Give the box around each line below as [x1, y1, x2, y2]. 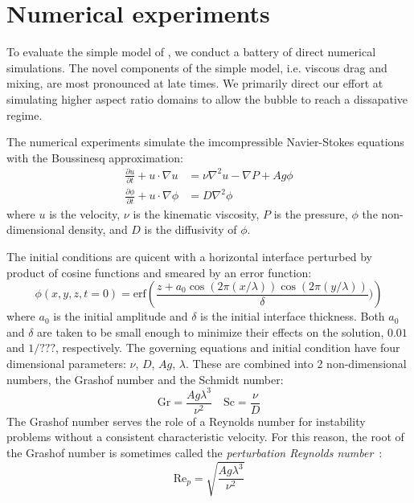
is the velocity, [49, 205, 121, 222]
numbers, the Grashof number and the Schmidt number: [6, 370, 284, 387]
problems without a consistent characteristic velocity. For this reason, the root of [6, 428, 404, 445]
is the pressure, [273, 205, 348, 222]
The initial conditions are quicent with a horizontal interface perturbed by [6, 247, 372, 264]
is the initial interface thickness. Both [200, 308, 385, 325]
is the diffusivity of [144, 221, 237, 238]
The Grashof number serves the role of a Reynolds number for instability [6, 412, 366, 429]
